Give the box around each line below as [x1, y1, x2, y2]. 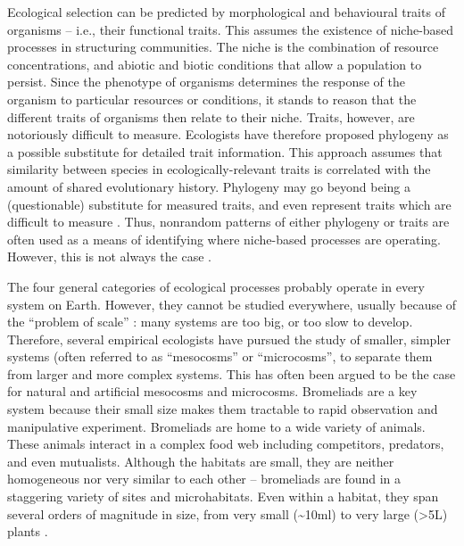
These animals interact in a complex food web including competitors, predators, [7, 434, 444, 453]
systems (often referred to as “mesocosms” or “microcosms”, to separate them [7, 347, 433, 366]
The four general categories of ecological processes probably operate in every [7, 277, 425, 295]
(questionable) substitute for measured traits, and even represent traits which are [7, 194, 452, 213]
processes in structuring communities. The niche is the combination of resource [7, 37, 439, 56]
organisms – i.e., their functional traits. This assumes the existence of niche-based [7, 20, 454, 38]
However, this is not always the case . [7, 247, 211, 266]
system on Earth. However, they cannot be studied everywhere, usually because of [7, 294, 457, 313]
